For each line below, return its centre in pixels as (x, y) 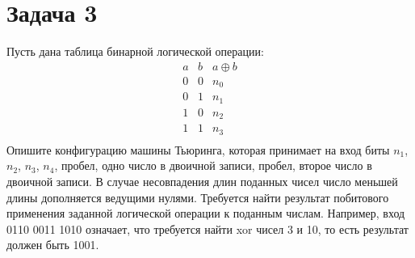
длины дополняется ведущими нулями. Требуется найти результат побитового (198, 197)
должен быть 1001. (53, 245)
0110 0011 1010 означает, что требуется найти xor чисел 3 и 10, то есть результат (207, 228)
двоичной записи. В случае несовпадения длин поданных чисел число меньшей (202, 181)
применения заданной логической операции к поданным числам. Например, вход (206, 213)
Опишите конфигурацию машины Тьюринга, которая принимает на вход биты (198, 149)
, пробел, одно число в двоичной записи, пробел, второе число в (213, 165)
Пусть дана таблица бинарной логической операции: (135, 51)
